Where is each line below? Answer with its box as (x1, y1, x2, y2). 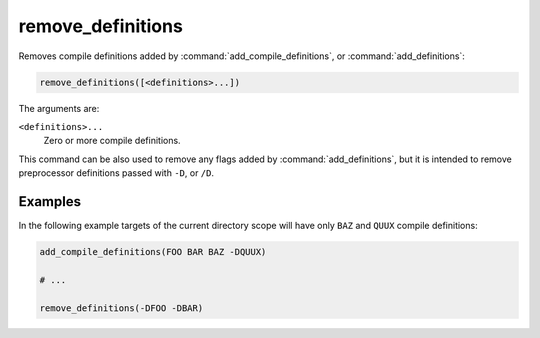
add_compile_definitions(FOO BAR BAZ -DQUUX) (39, 246, 267, 257)
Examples (18, 193, 82, 210)
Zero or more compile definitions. (43, 135, 181, 147)
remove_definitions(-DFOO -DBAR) (39, 302, 204, 314)
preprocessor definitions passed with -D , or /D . (18, 167, 215, 179)
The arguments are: (18, 102, 100, 114)
